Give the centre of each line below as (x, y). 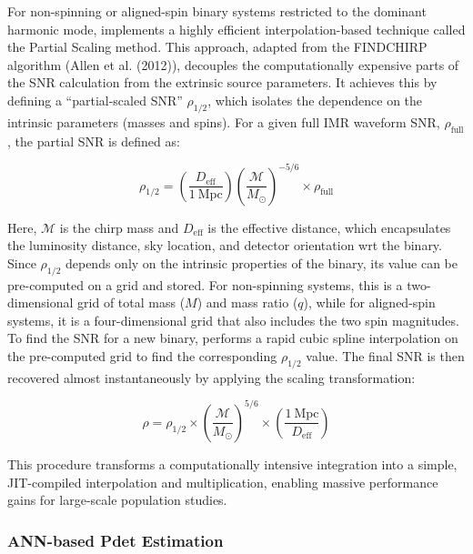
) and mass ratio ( (247, 302)
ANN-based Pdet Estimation (116, 540)
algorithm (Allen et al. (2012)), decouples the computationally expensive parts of (233, 64)
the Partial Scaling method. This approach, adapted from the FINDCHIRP (217, 47)
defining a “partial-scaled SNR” (95, 100)
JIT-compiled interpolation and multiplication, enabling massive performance (223, 482)
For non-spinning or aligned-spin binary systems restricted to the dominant (217, 11)
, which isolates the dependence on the (315, 100)
